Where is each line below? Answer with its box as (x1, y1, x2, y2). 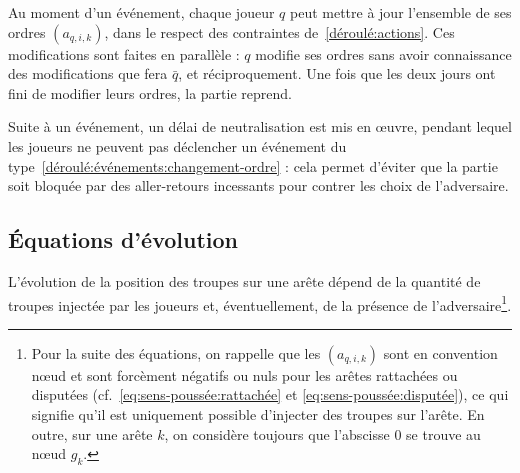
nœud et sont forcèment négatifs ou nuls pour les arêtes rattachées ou (31, 364, 458, 385)
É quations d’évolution (8, 224, 238, 255)
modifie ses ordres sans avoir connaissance (255, 43, 512, 64)
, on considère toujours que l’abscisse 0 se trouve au (164, 423, 481, 444)
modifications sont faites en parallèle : (8, 43, 240, 64)
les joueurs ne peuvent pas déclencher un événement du (8, 135, 347, 156)
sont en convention (383, 342, 498, 363)
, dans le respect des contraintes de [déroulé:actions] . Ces (104, 21, 455, 42)
